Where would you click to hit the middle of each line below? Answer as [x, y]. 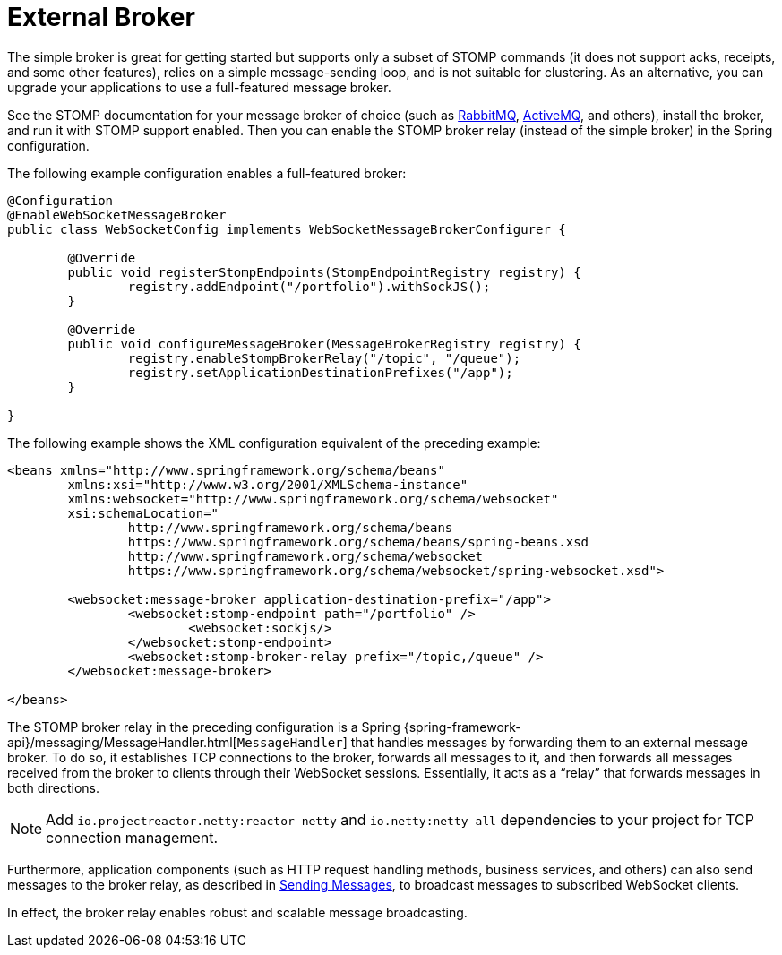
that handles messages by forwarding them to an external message [549, 742]
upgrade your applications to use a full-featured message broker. [199, 87]
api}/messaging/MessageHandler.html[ [122, 742]
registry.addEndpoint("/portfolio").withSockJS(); [309, 286]
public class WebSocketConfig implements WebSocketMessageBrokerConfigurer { [287, 229]
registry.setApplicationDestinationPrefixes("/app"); [320, 372]
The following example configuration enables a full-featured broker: [207, 173]
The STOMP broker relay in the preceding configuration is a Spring [204, 727]
